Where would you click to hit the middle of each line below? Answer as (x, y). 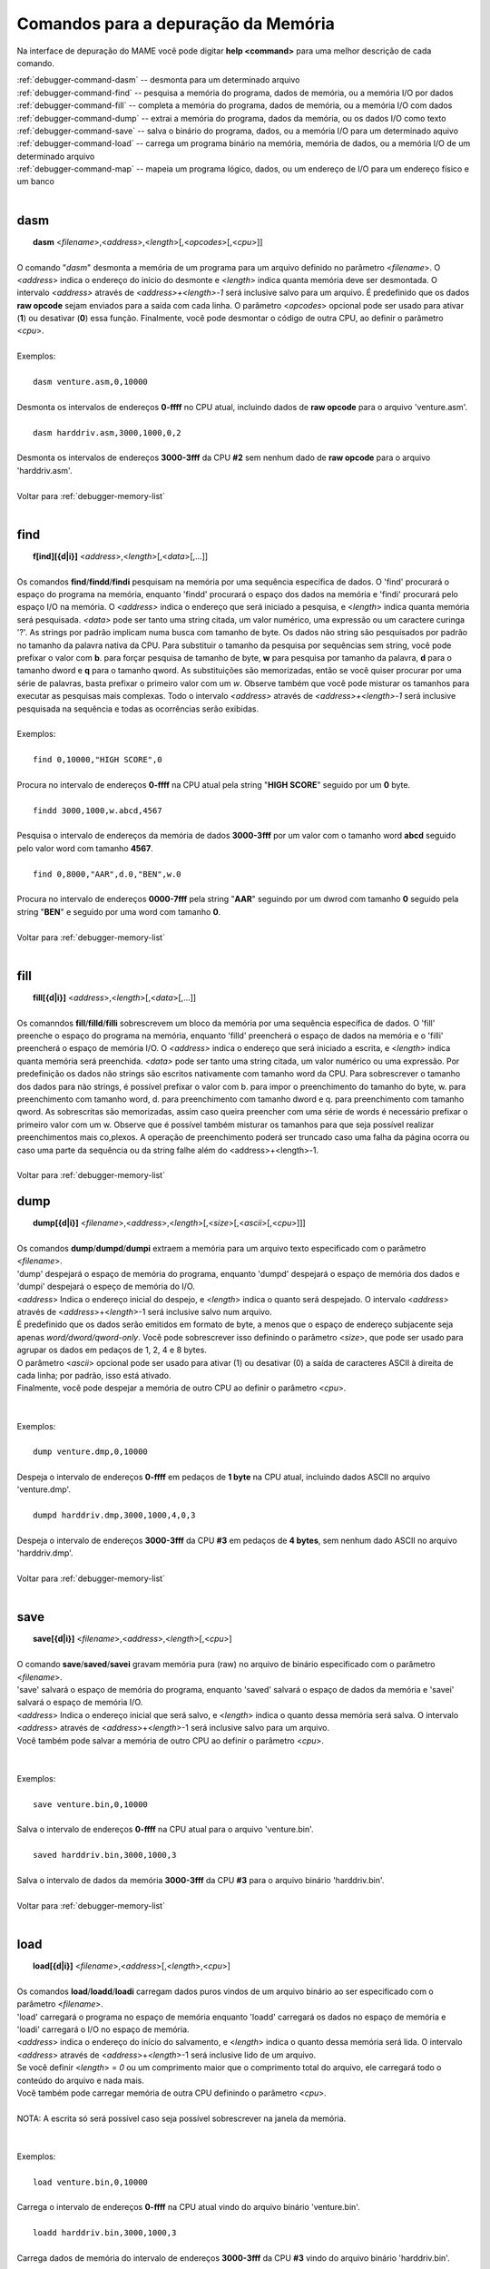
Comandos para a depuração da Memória (176, 24)
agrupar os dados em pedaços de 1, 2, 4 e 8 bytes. (112, 1350)
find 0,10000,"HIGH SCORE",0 (98, 760)
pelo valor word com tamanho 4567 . (85, 848)
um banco (35, 182)
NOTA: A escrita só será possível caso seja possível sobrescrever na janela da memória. (181, 2118)
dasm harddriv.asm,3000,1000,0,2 (107, 432)
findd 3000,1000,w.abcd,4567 (98, 810)
